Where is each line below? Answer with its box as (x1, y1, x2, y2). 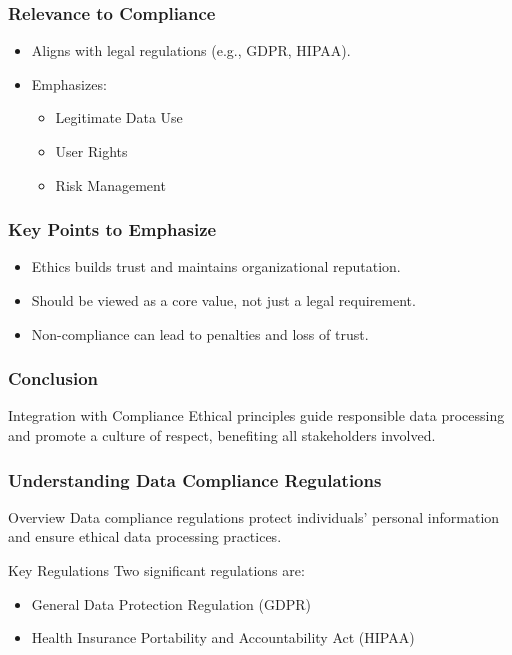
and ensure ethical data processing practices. (8, 526, 282, 547)
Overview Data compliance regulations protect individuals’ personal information (8, 506, 500, 527)
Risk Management (55, 174, 166, 195)
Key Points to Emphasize (8, 217, 217, 242)
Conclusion (8, 366, 98, 391)
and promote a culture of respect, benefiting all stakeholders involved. (8, 425, 436, 445)
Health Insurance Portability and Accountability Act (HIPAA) (31, 627, 415, 648)
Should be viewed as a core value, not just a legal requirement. (31, 290, 416, 310)
